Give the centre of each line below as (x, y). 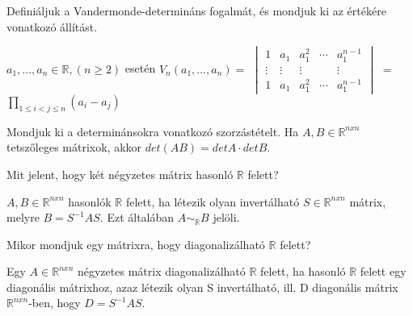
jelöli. (226, 217)
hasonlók (90, 201)
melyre (23, 217)
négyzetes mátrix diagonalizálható (161, 271)
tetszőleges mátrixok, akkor (74, 147)
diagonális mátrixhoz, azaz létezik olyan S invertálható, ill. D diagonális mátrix (202, 287)
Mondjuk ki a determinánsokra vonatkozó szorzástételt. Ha (153, 131)
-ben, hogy (55, 303)
